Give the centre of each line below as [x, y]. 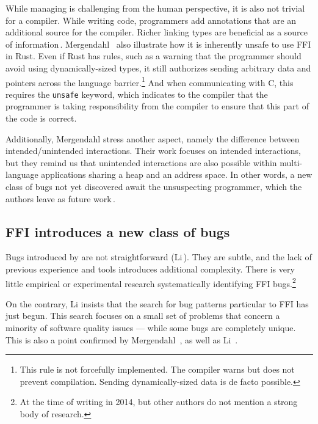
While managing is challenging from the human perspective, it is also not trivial [155, 8]
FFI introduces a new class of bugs [118, 231]
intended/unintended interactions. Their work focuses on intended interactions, [153, 151]
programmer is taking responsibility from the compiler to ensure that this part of [157, 106]
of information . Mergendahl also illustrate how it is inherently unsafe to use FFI [158, 44]
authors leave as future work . [60, 198]
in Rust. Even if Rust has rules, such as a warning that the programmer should [154, 56]
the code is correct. [41, 118]
